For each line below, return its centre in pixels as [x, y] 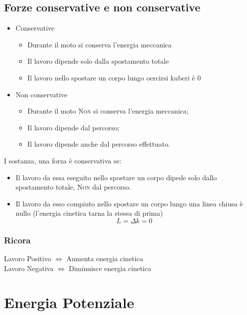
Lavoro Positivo [28, 258]
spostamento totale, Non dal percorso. [73, 187]
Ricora [18, 240]
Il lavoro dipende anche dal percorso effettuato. [99, 144]
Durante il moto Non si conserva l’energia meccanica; [108, 111]
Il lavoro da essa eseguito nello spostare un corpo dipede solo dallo [116, 177]
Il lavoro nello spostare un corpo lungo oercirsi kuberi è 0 [114, 77]
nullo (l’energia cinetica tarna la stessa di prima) [89, 213]
